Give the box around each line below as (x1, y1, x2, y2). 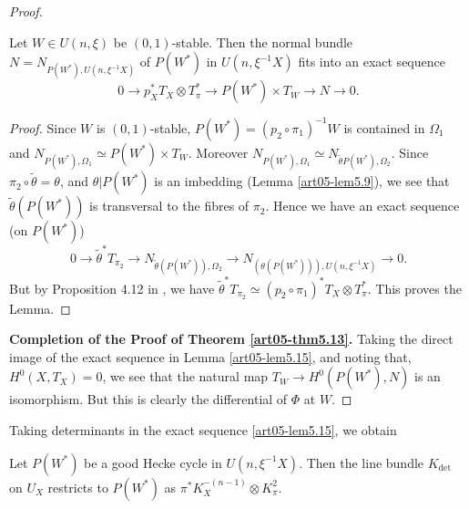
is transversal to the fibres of (89, 196, 250, 215)
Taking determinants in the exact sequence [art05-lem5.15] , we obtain (9, 421, 397, 440)
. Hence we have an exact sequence (265, 196, 460, 215)
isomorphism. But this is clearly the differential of (9, 390, 288, 409)
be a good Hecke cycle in (84, 452, 222, 472)
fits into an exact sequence (298, 52, 445, 71)
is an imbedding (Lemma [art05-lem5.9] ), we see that (154, 171, 450, 191)
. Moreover (188, 142, 249, 161)
